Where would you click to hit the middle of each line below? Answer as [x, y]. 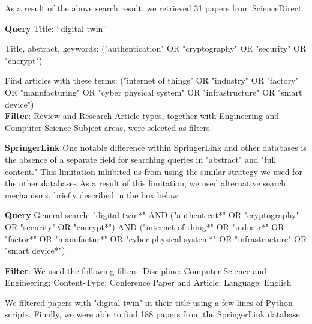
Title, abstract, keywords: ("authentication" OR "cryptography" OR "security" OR [156, 48]
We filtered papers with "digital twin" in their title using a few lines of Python [149, 302]
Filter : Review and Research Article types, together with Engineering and [142, 116]
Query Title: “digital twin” [56, 28]
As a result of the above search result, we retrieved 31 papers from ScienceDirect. [154, 8]
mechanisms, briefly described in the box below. [93, 194]
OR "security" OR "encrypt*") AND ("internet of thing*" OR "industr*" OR [145, 226]
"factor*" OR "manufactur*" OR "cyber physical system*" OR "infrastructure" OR [156, 238]
